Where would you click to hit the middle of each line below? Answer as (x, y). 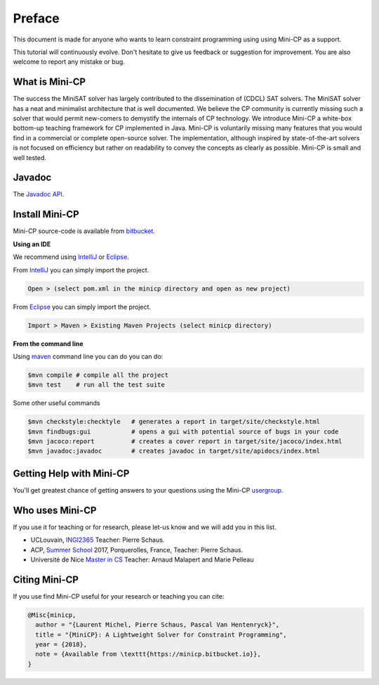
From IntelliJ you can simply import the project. (81, 270)
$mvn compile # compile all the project (98, 375)
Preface (36, 18)
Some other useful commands (56, 403)
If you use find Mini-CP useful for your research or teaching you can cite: (119, 596)
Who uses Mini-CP (55, 510)
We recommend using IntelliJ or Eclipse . (71, 257)
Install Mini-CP (46, 214)
